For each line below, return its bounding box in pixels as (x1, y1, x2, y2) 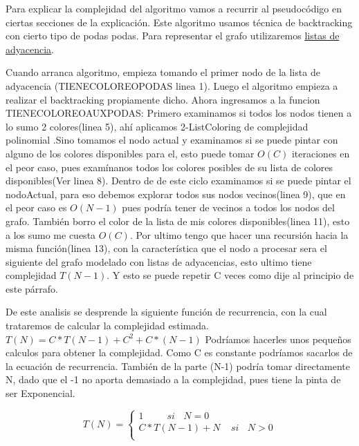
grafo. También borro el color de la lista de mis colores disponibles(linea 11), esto (6, 213, 350, 228)
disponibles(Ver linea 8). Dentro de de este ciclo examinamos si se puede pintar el (6, 173, 351, 188)
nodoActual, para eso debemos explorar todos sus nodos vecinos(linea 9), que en (6, 186, 346, 201)
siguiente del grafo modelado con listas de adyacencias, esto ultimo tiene (6, 254, 312, 269)
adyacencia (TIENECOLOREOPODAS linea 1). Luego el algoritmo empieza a (6, 78, 338, 93)
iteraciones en (291, 146, 350, 160)
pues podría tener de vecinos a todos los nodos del (122, 200, 335, 215)
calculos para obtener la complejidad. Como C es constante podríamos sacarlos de (6, 345, 353, 360)
